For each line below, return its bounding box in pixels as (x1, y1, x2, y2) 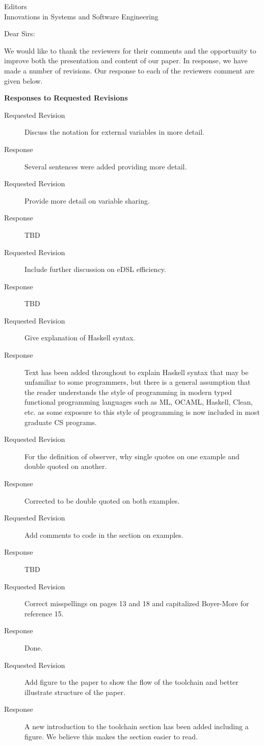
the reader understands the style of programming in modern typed (24, 386, 232, 397)
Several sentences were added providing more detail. (24, 161, 187, 171)
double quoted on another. (24, 461, 107, 471)
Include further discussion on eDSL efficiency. (24, 264, 166, 275)
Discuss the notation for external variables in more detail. (24, 127, 204, 137)
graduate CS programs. (24, 416, 97, 427)
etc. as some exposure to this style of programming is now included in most (24, 407, 260, 417)
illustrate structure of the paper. (24, 686, 125, 697)
